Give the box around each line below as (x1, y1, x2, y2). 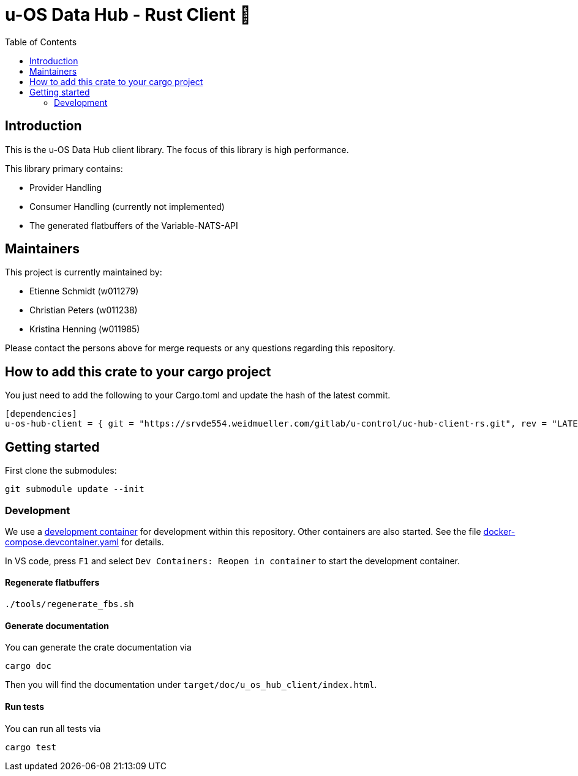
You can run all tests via (5, 723, 101, 734)
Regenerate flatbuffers (5, 577, 100, 588)
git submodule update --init (5, 484, 144, 494)
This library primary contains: (5, 163, 123, 174)
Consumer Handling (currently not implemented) (29, 201, 225, 212)
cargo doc (5, 661, 51, 671)
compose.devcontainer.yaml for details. (5, 536, 164, 547)
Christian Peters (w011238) (29, 305, 138, 316)
